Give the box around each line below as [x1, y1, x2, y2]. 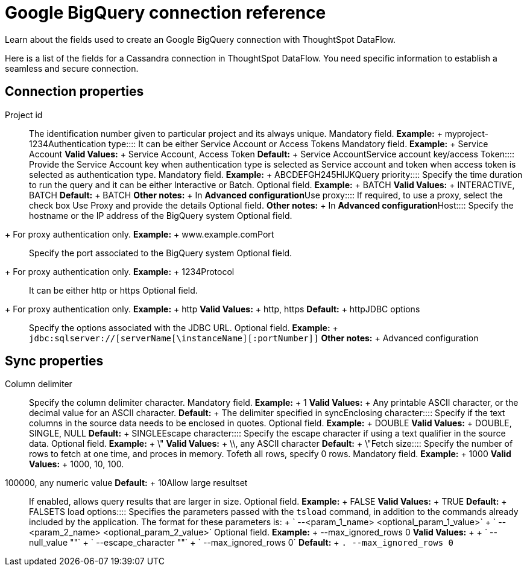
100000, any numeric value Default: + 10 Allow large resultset [5, 478, 248, 488]
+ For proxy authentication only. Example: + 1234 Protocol [5, 266, 235, 277]
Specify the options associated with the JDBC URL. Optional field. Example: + [29, 322, 338, 333]
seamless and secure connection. [5, 63, 139, 74]
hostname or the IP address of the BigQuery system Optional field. [29, 210, 292, 221]
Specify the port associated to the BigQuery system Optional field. [29, 247, 292, 258]
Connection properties [5, 84, 144, 99]
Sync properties [5, 353, 104, 369]
